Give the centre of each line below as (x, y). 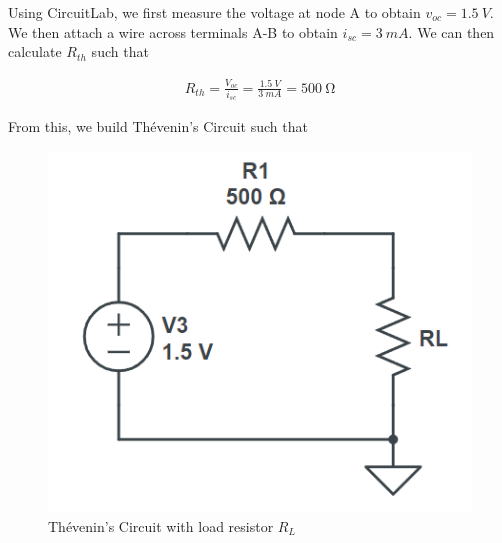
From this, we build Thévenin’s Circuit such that (158, 126)
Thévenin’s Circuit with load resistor (161, 525)
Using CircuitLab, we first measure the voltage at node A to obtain (214, 12)
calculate (35, 51)
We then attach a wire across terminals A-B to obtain (173, 31)
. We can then (451, 31)
